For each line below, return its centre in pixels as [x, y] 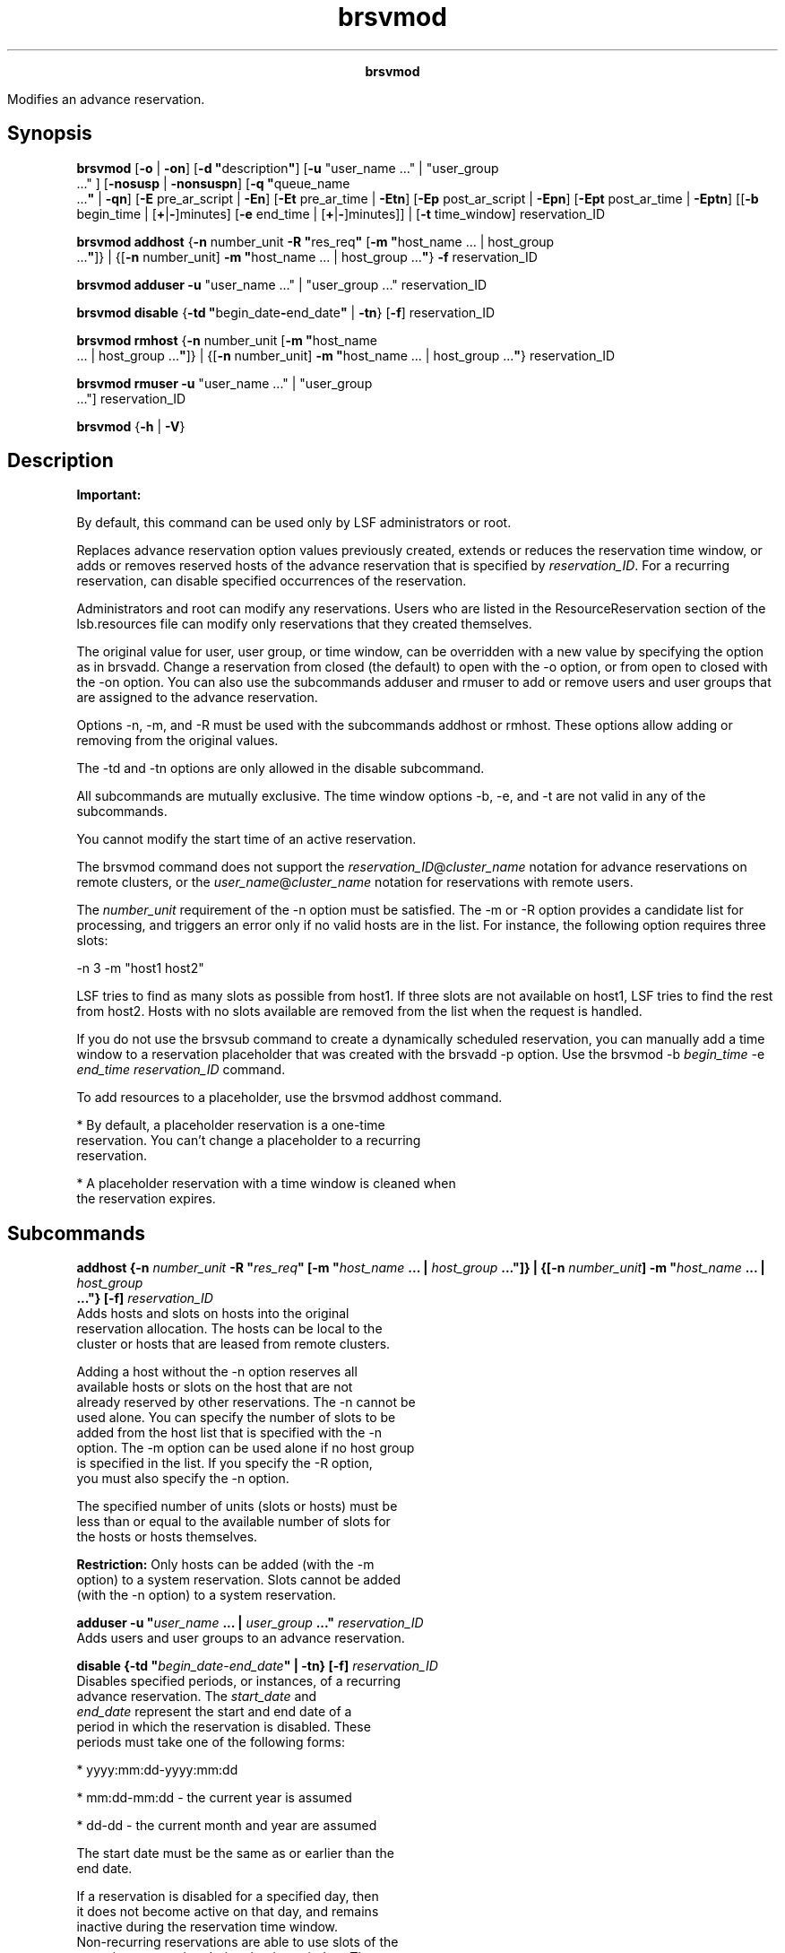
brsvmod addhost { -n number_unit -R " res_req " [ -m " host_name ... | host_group [315, 241]
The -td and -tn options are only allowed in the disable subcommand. [280, 768]
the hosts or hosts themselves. [167, 1537]
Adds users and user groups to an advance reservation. [241, 1638]
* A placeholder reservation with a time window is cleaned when [266, 1184]
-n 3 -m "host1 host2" [140, 968]
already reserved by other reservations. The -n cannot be [246, 1402]
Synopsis [50, 134]
